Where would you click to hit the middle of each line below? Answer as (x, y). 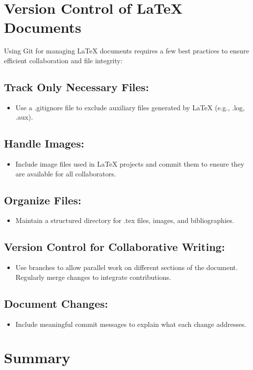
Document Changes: (56, 303)
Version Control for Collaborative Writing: (114, 247)
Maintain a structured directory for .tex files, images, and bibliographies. (125, 220)
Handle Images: (44, 143)
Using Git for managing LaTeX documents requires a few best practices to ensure (126, 51)
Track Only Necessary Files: (76, 86)
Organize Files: (43, 200)
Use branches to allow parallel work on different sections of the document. (126, 267)
